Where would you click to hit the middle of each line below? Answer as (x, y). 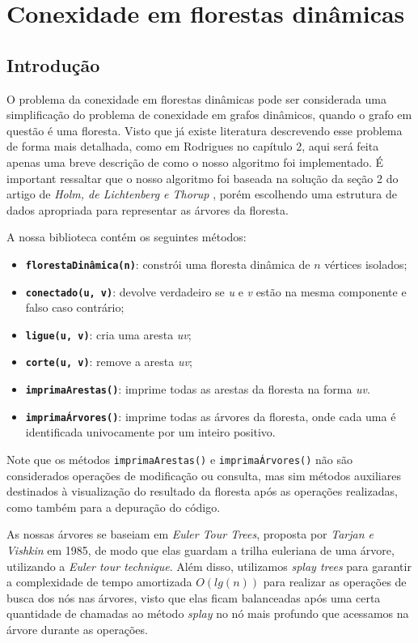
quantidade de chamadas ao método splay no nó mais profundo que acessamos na (208, 613)
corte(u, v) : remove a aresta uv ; (109, 362)
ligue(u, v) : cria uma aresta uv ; (108, 334)
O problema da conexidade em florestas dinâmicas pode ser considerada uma (196, 98)
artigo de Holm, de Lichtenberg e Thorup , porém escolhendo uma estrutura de (202, 194)
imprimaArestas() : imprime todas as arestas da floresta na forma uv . (198, 389)
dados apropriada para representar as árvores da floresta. (148, 209)
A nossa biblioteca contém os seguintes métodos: (127, 237)
